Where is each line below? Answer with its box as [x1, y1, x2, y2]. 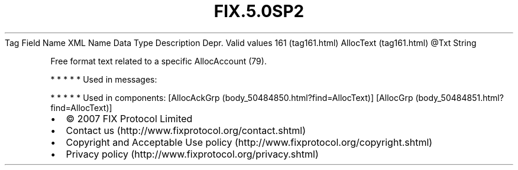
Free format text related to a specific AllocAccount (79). [50, 55, 267, 66]
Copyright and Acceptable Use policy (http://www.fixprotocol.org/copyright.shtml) [66, 136, 433, 148]
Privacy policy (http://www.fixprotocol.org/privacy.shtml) [66, 148, 319, 160]
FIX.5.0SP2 [213, 1, 305, 21]
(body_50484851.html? [415, 92, 504, 103]
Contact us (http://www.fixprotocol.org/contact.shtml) [66, 124, 306, 136]
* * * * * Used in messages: [50, 74, 157, 84]
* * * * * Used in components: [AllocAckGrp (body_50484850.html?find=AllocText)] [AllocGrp [50, 92, 413, 103]
